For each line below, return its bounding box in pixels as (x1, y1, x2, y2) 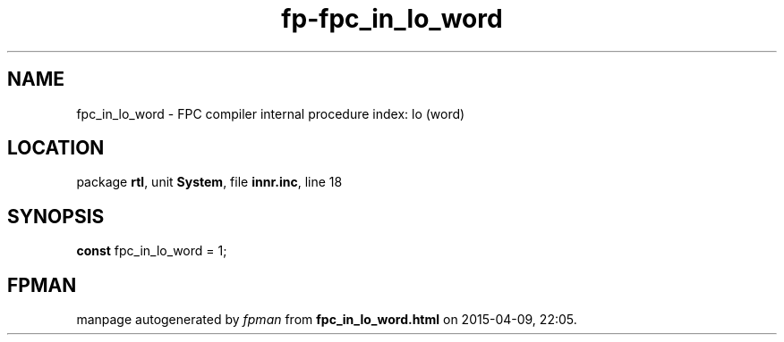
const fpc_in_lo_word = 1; (76, 243, 227, 259)
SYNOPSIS (7, 204, 105, 228)
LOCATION (7, 137, 105, 160)
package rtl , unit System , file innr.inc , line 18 (76, 174, 343, 190)
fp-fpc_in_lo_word (281, 4, 503, 34)
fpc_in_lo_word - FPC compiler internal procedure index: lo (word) (76, 105, 465, 121)
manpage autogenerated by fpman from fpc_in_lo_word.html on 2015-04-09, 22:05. (76, 312, 577, 328)
